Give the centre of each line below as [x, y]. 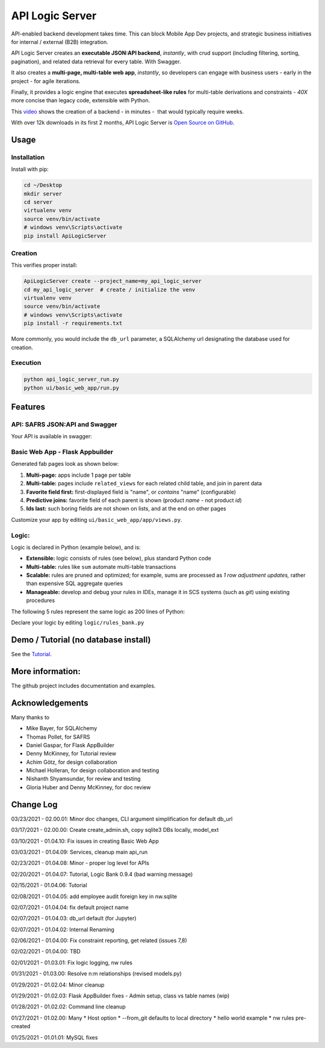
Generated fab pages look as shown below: [65, 464]
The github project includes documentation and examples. [83, 686]
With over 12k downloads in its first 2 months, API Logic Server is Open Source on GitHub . [123, 123]
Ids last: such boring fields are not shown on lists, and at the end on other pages [126, 509]
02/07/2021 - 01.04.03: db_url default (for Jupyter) [74, 919]
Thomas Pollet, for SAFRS [58, 737]
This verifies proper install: [44, 265]
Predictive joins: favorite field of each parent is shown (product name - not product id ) [134, 500]
